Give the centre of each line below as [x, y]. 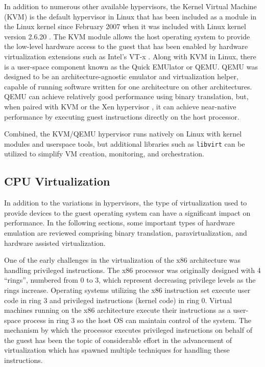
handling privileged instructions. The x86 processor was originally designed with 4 [132, 270]
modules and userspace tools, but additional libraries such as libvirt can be [125, 143]
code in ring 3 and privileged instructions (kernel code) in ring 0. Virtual [118, 300]
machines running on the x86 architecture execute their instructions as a [117, 310]
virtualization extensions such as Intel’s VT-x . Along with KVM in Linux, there [130, 56]
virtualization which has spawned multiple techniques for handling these [117, 350]
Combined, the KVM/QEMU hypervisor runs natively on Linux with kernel [123, 134]
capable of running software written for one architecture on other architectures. [128, 86]
